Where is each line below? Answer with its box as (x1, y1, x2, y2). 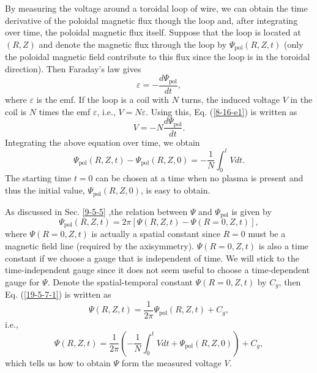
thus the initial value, (5, 184, 85, 197)
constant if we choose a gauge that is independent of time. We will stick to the (5, 251, 299, 264)
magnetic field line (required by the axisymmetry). (5, 239, 194, 252)
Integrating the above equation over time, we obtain (5, 135, 200, 148)
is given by (231, 205, 272, 217)
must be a (248, 227, 286, 240)
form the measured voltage (121, 356, 222, 369)
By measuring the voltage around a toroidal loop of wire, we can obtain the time (5, 2, 308, 14)
